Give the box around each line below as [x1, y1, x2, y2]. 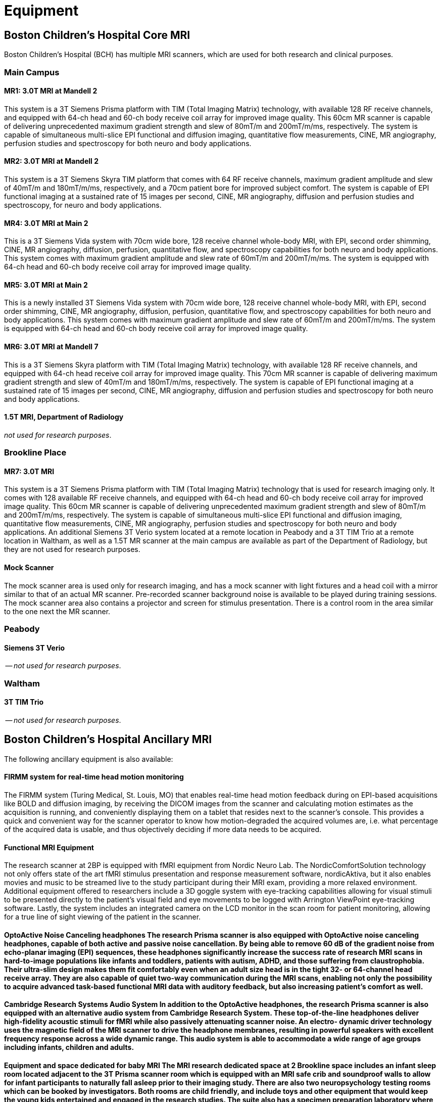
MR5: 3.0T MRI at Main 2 [4, 280, 88, 289]
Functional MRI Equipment [4, 843, 94, 852]
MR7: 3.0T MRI [4, 467, 55, 476]
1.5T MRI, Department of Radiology [4, 412, 124, 422]
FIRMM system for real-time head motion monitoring [4, 772, 184, 782]
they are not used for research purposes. [4, 545, 140, 554]
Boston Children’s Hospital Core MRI [4, 28, 190, 41]
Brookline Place [4, 447, 67, 458]
